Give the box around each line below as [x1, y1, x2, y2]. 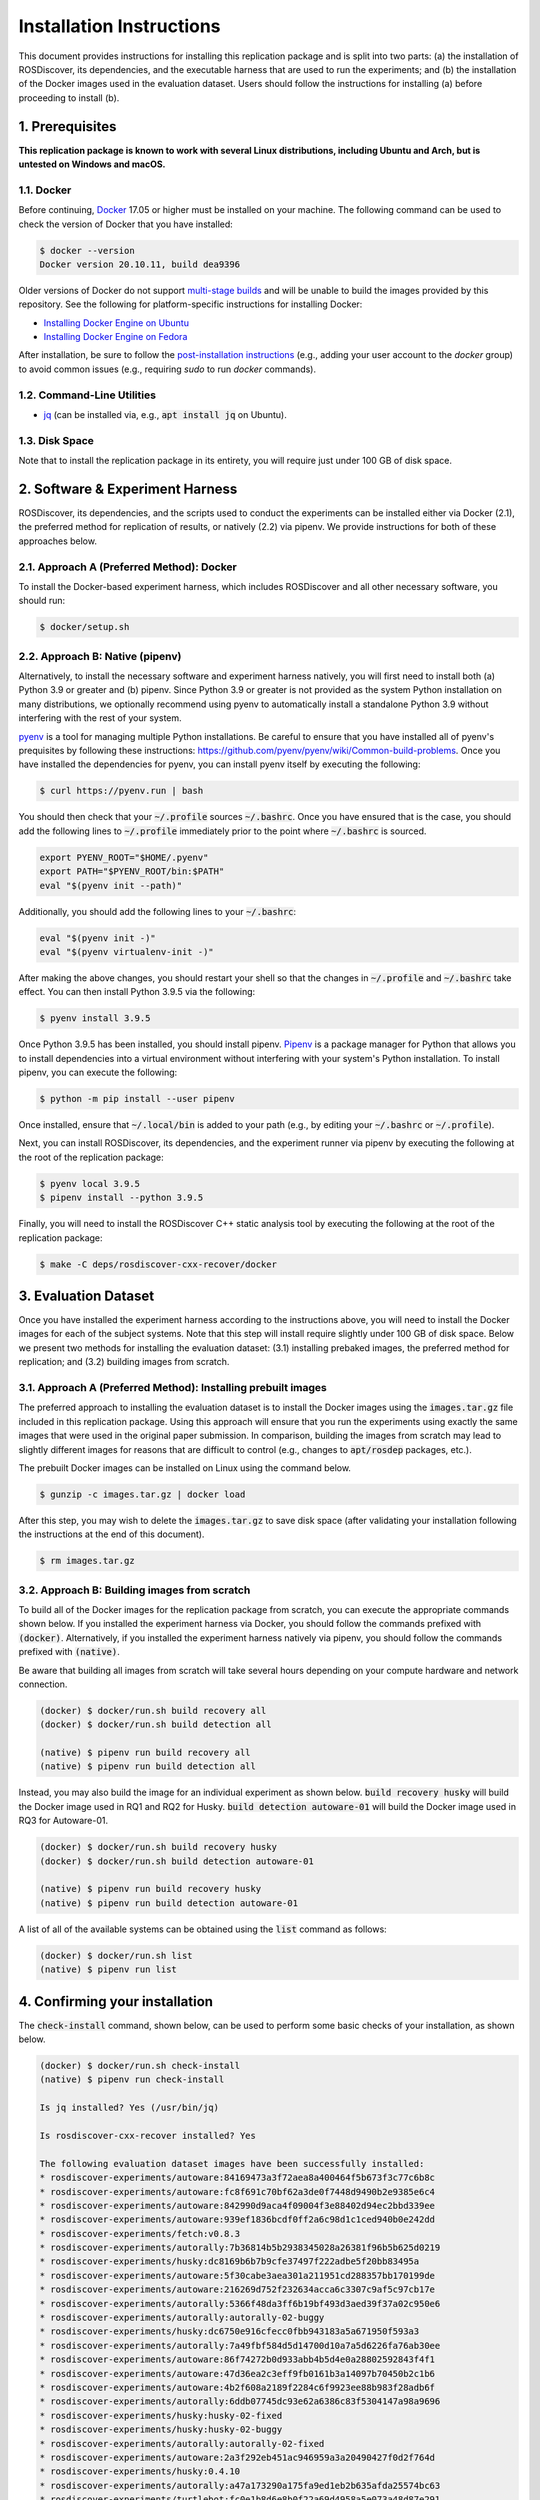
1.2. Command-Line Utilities [18, 388, 157, 402]
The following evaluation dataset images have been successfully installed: [39, 2158, 425, 2169]
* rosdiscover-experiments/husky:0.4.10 [39, 2466, 240, 2477]
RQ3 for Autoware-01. [18, 1815, 109, 1827]
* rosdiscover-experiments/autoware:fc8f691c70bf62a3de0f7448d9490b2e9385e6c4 [39, 2186, 435, 2197]
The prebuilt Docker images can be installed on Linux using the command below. [18, 1461, 352, 1474]
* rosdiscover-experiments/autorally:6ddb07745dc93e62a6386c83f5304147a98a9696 [39, 2396, 441, 2407]
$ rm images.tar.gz [39, 1555, 135, 1567]
